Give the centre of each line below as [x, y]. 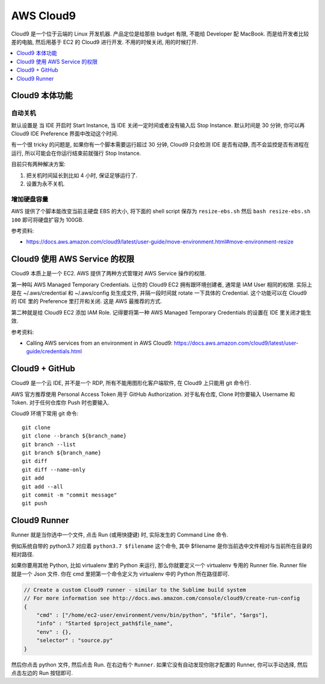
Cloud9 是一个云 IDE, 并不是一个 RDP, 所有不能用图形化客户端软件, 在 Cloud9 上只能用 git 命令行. [131, 383]
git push [35, 504]
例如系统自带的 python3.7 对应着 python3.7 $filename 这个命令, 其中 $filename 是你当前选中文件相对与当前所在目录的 [162, 546]
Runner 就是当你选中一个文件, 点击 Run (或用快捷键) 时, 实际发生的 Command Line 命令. [120, 535]
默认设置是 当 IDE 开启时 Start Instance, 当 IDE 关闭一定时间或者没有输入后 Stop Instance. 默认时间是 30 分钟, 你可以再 [158, 125]
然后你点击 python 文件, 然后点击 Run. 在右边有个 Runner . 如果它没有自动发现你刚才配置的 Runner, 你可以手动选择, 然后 [159, 664]
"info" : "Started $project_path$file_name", [105, 623]
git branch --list [49, 444]
